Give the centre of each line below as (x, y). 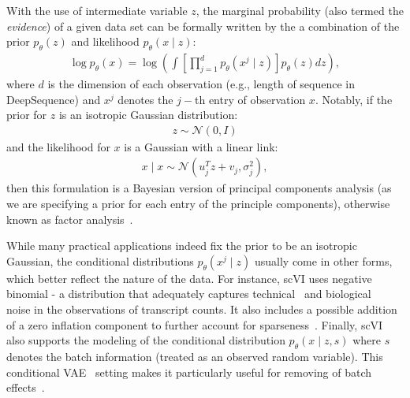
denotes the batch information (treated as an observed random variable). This (195, 356)
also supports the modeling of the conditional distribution (146, 340)
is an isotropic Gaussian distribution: (148, 115)
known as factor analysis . (70, 219)
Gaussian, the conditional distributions (100, 260)
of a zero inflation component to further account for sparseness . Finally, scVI (195, 324)
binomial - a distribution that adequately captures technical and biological (189, 294)
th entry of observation (250, 99)
